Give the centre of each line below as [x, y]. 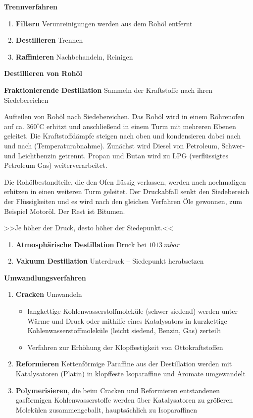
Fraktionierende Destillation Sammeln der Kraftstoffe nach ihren [108, 90]
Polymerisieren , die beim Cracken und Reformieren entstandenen [118, 390]
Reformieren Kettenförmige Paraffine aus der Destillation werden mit [124, 364]
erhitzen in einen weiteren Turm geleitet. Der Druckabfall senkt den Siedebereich [127, 191]
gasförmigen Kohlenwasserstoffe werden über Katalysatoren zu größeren [124, 400]
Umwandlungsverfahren [45, 277]
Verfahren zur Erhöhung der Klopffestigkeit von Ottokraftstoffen [125, 347]
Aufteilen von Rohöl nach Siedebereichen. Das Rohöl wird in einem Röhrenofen [124, 116]
